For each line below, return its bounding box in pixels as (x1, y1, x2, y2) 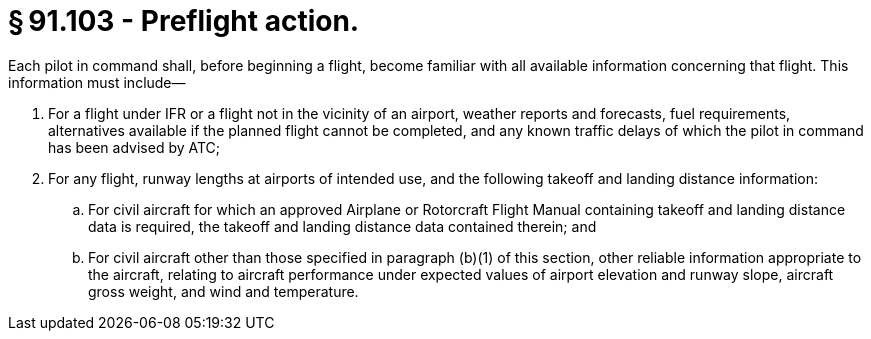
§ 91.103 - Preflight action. (8, 4, 360, 38)
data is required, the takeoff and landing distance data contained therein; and (88, 217, 597, 235)
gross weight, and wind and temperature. (88, 282, 359, 300)
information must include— (8, 73, 186, 91)
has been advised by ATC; (48, 138, 221, 156)
